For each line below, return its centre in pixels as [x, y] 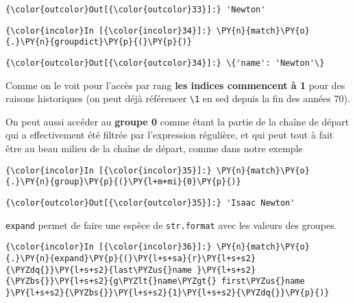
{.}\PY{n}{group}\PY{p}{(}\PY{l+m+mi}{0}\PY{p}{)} [123, 182]
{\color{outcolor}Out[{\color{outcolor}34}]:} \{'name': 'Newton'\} [165, 63]
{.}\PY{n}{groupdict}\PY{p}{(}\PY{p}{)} [99, 42]
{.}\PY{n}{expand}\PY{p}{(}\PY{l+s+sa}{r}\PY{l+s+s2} [131, 258]
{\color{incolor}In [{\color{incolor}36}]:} [109, 247]
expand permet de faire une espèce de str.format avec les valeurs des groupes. [171, 225]
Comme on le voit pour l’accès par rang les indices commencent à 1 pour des [175, 85]
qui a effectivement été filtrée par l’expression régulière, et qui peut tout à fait [170, 135]
